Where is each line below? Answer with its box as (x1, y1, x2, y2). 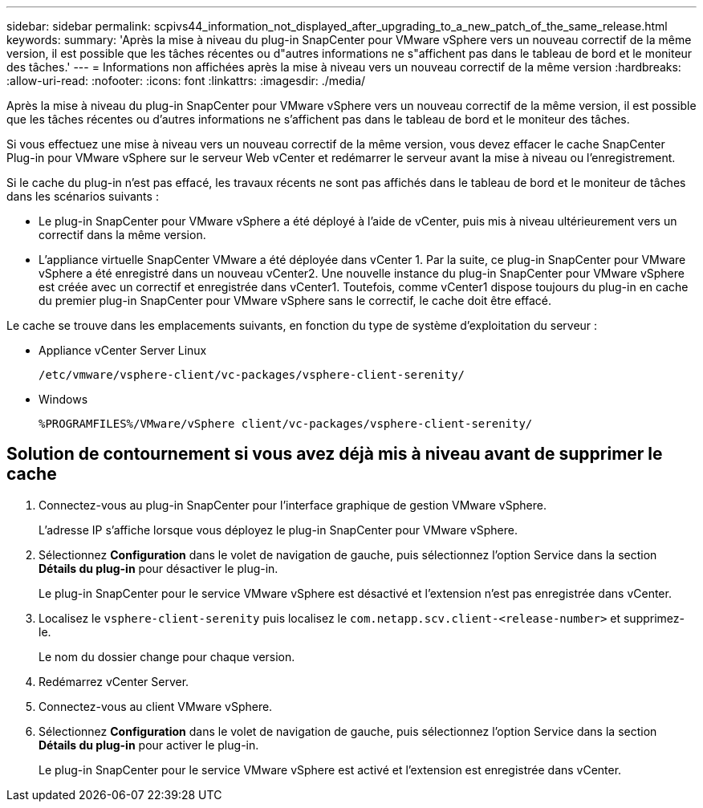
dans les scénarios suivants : (6, 189, 159, 203)
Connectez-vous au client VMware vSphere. (39, 699, 273, 713)
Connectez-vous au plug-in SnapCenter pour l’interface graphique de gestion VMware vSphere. (39, 497, 547, 512)
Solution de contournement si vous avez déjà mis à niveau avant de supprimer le (6, 444, 663, 465)
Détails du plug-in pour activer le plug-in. (39, 737, 259, 752)
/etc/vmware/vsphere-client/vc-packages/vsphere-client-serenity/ (39, 368, 465, 381)
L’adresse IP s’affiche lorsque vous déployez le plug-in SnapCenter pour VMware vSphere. (39, 522, 518, 537)
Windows (39, 392, 88, 406)
